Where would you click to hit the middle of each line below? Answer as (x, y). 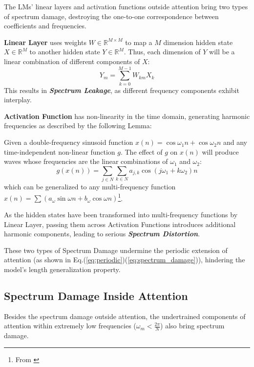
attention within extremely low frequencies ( (70, 326)
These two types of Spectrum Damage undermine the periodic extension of (116, 250)
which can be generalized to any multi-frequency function (90, 187)
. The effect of (141, 151)
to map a (139, 42)
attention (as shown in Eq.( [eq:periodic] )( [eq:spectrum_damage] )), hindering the (125, 260)
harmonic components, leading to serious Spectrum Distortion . (102, 234)
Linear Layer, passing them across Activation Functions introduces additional (120, 224)
